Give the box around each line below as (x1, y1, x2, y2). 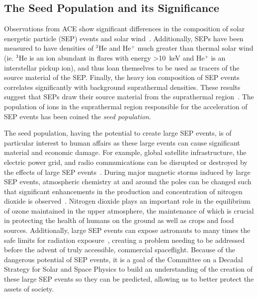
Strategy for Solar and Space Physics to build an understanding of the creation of (4, 264, 253, 274)
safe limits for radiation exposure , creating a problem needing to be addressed (4, 234, 245, 245)
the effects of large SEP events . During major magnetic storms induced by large (4, 166, 251, 177)
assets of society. (4, 283, 54, 294)
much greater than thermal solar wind (137, 43, 254, 53)
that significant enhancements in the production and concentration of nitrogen (4, 186, 243, 196)
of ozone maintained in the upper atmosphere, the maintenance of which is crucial (4, 205, 254, 216)
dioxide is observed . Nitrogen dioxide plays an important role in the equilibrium (4, 196, 251, 206)
